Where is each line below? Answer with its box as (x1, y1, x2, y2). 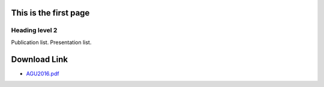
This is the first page (11, 8, 90, 18)
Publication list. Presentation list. (11, 39, 92, 46)
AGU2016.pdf (26, 70, 59, 77)
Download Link (11, 54, 68, 64)
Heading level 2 (11, 26, 58, 35)
